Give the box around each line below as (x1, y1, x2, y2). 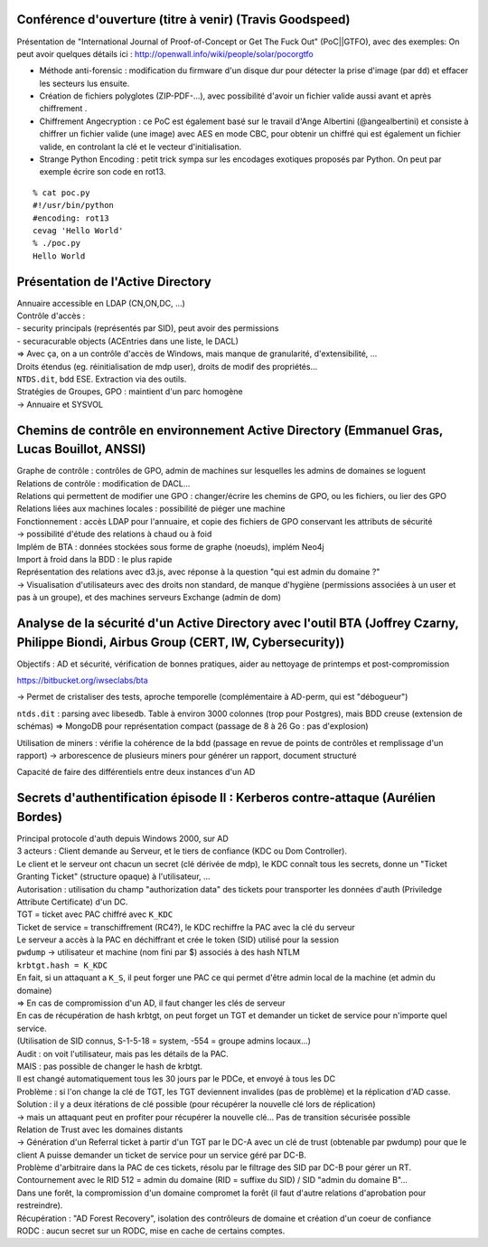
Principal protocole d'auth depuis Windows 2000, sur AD (16, 833, 230, 844)
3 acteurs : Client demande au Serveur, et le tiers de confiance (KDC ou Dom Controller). (16, 846, 348, 856)
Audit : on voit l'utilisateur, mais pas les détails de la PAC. (16, 1048, 230, 1059)
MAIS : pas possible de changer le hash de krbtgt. (16, 1061, 203, 1072)
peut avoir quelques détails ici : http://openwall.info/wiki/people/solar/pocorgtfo (16, 48, 314, 59)
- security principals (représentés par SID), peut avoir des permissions (16, 323, 279, 334)
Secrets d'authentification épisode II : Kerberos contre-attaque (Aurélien (16, 790, 436, 806)
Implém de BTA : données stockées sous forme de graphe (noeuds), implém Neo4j (16, 541, 324, 552)
